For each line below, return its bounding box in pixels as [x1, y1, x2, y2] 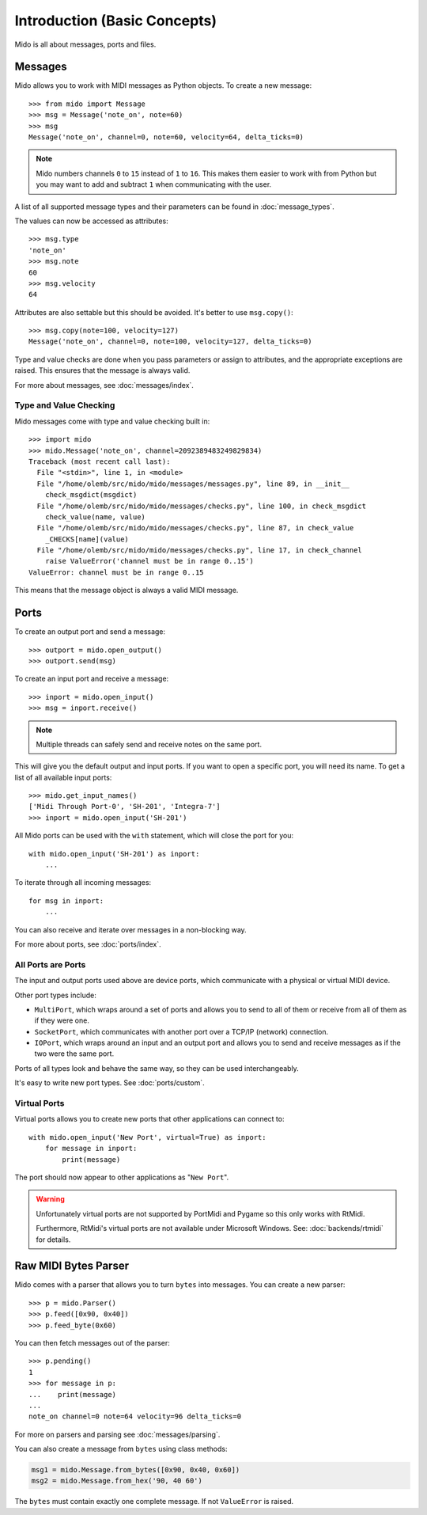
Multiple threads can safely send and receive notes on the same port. [36, 739, 263, 749]
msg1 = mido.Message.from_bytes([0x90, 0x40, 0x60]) [31, 1465, 240, 1475]
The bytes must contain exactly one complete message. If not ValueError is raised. [14, 1497, 294, 1506]
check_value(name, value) [44, 512, 146, 522]
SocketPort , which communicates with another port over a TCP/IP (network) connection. [34, 1027, 329, 1036]
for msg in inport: [28, 896, 104, 906]
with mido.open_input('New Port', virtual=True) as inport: [28, 1133, 266, 1141]
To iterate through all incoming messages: [14, 878, 152, 887]
